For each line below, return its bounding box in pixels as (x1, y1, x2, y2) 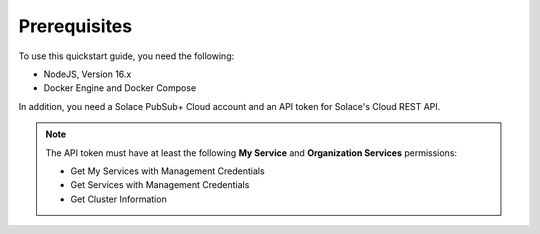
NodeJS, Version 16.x (43, 68, 132, 80)
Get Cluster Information (70, 193, 167, 205)
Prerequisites (18, 15, 133, 37)
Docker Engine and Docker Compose (43, 82, 197, 94)
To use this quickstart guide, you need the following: (18, 50, 235, 62)
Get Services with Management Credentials (70, 179, 250, 191)
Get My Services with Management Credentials (70, 165, 265, 177)
